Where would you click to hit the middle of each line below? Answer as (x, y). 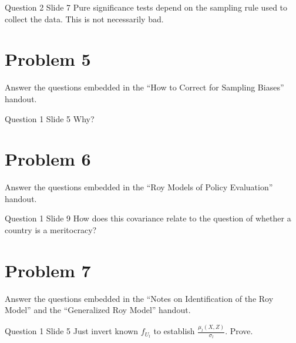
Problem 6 (48, 159)
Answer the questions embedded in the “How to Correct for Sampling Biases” (144, 87)
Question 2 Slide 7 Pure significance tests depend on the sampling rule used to (146, 7)
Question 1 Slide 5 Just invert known (72, 331)
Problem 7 (48, 270)
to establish (174, 331)
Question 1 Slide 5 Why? (50, 118)
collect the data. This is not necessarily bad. (84, 19)
